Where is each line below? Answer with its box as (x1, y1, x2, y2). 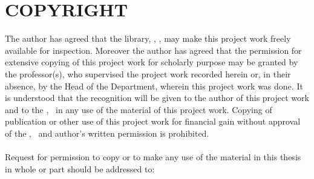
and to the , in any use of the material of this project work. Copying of (5, 103, 272, 116)
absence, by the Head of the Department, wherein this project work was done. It (5, 79, 303, 92)
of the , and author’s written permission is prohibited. (5, 126, 209, 139)
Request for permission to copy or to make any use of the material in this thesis (5, 151, 301, 163)
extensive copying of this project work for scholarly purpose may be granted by (5, 56, 298, 68)
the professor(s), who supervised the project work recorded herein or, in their (5, 67, 291, 80)
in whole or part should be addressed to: (5, 162, 155, 175)
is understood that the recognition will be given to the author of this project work (5, 91, 309, 104)
